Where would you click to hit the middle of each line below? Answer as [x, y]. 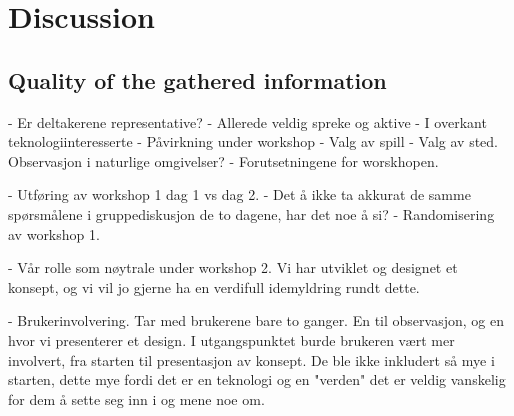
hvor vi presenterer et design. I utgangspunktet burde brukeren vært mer [231, 339]
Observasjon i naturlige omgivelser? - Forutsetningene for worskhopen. [223, 160]
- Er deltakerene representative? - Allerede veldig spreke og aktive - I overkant [247, 121]
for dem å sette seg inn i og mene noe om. [136, 398]
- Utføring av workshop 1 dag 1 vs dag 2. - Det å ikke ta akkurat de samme [239, 194]
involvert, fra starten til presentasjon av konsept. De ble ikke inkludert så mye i [251, 359]
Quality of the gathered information [197, 79]
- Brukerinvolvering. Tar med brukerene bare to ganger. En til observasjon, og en [256, 320]
